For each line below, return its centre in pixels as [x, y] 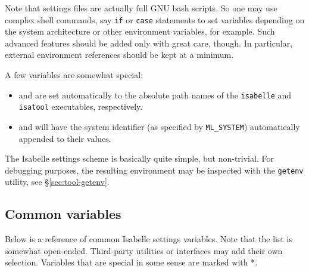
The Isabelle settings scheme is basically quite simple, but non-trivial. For [139, 158]
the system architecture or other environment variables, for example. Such [140, 31]
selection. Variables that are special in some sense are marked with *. [131, 262]
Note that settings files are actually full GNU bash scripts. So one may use [141, 8]
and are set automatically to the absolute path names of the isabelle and [155, 95]
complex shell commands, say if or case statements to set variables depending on [155, 19]
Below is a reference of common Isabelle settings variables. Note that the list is [149, 239]
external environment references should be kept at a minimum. [119, 55]
